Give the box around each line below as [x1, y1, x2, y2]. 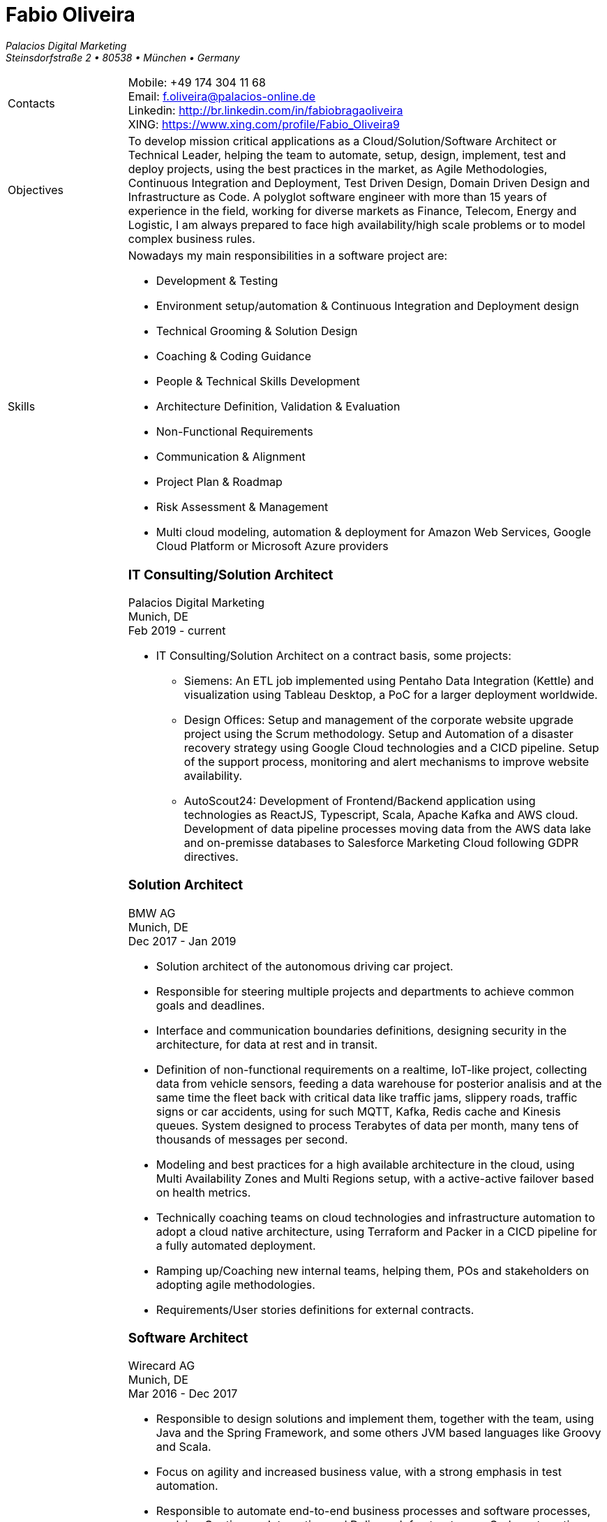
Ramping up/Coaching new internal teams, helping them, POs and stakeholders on [156, 1263, 590, 1278]
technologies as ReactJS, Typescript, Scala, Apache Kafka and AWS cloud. [183, 808, 578, 822]
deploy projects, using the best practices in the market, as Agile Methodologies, [128, 161, 548, 176]
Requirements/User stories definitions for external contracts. [156, 1302, 474, 1317]
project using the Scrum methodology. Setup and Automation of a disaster [183, 727, 574, 741]
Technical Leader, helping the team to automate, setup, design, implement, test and [128, 147, 567, 162]
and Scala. [156, 1440, 211, 1454]
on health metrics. [156, 1185, 251, 1199]
